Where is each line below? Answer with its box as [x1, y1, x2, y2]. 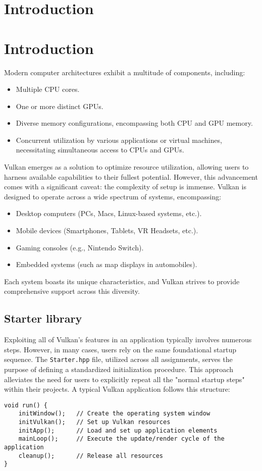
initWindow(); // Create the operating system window [18, 410, 211, 417]
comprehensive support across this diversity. [4, 286, 140, 296]
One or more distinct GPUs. [16, 100, 103, 111]
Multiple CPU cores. [16, 84, 80, 94]
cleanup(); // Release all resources [18, 452, 163, 459]
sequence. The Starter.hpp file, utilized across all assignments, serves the [4, 354, 233, 364]
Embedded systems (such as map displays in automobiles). [16, 259, 197, 270]
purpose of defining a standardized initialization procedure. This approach [4, 364, 233, 375]
